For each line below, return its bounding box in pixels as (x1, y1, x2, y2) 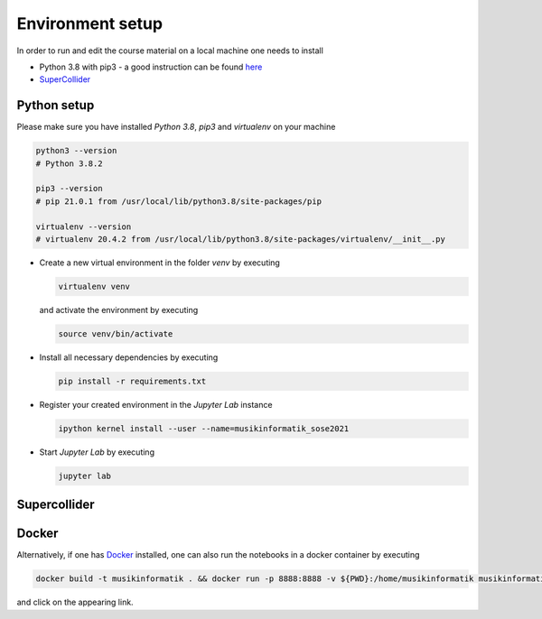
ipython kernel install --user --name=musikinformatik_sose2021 (58, 423, 350, 433)
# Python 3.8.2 (35, 158, 103, 169)
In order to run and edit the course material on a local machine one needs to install (16, 45, 324, 56)
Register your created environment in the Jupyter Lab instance (39, 399, 273, 410)
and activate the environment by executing (39, 304, 199, 315)
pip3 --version (35, 183, 103, 194)
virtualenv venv (58, 281, 131, 291)
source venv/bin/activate (58, 328, 173, 338)
